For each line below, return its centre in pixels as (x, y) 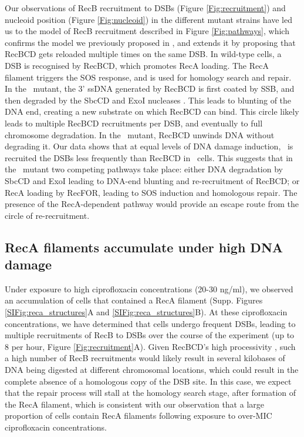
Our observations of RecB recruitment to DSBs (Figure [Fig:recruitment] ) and (145, 8)
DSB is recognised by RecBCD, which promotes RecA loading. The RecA (137, 65)
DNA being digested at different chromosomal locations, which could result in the (152, 370)
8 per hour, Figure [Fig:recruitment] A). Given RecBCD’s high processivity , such (150, 346)
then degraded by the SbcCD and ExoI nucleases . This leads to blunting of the (148, 100)
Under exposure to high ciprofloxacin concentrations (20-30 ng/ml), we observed (149, 288)
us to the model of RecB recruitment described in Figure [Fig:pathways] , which (147, 31)
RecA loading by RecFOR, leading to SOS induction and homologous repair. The (151, 192)
